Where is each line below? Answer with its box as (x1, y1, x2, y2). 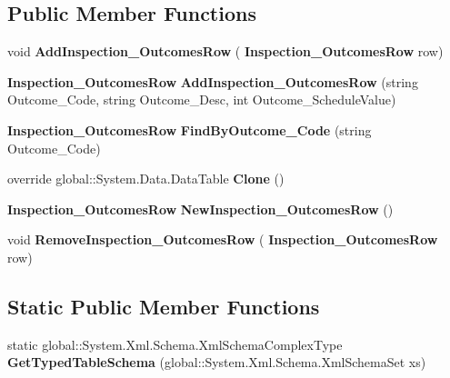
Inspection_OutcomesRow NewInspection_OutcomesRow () (7, 199, 394, 218)
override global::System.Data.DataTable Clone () (7, 169, 285, 188)
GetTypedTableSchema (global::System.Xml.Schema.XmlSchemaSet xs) (7, 353, 426, 372)
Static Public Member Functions (7, 292, 320, 320)
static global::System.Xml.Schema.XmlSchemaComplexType (7, 334, 343, 353)
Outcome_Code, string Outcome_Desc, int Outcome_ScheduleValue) (7, 90, 396, 109)
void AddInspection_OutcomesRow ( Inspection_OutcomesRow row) (7, 42, 444, 61)
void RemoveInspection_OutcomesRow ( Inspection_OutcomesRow (7, 230, 438, 249)
